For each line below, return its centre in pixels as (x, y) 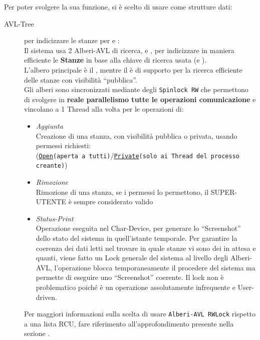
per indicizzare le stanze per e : (72, 40)
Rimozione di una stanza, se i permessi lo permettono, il (122, 192)
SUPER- (224, 192)
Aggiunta (49, 126)
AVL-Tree (19, 23)
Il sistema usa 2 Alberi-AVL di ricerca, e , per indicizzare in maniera (129, 50)
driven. (46, 297)
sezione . (37, 333)
